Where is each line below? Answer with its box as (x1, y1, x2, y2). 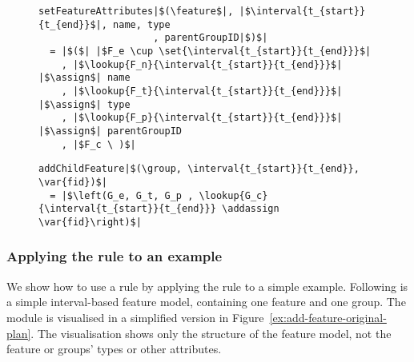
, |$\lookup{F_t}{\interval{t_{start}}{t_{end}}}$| (61, 85, 343, 97)
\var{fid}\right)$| (38, 216, 142, 228)
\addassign (222, 203, 279, 215)
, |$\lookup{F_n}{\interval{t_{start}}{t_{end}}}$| (61, 58, 343, 70)
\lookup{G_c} (199, 189, 268, 201)
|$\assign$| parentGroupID (38, 125, 182, 137)
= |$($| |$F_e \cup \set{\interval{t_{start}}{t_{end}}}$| (50, 45, 372, 57)
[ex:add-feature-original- (269, 308, 387, 325)
